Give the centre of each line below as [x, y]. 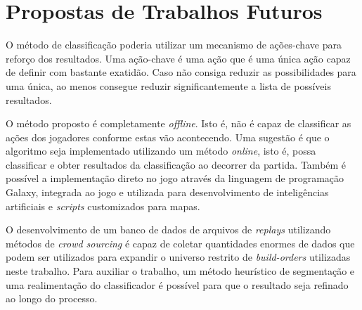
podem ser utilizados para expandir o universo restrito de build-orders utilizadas [178, 257]
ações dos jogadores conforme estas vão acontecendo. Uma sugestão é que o [168, 137]
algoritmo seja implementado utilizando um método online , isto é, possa [161, 151]
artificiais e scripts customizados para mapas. [103, 206]
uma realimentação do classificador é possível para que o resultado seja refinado [177, 284]
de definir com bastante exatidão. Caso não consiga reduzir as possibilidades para [181, 72]
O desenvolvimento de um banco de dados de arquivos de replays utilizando [168, 230]
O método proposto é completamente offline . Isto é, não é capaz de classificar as [179, 123]
